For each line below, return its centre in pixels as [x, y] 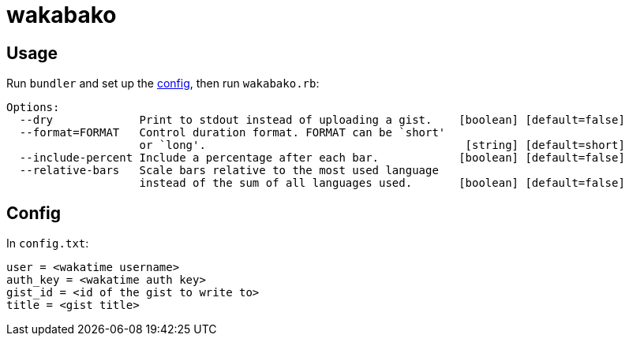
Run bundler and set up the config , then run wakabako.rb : [163, 84]
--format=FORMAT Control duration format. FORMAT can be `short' [232, 133]
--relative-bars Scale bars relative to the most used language [229, 171]
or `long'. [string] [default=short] [382, 145]
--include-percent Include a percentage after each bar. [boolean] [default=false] [322, 158]
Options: [33, 108]
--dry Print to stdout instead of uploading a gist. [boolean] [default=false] [322, 120]
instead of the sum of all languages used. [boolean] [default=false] [382, 183]
